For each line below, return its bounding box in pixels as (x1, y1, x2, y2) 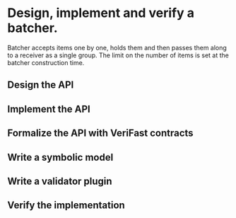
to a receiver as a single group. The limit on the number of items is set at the (7, 51, 230, 59)
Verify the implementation (7, 200, 125, 212)
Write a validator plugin (7, 175, 112, 187)
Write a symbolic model (7, 151, 114, 163)
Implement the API (7, 103, 90, 115)
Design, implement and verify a (7, 5, 194, 21)
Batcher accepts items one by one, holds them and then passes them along (7, 43, 228, 52)
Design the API (7, 79, 74, 91)
